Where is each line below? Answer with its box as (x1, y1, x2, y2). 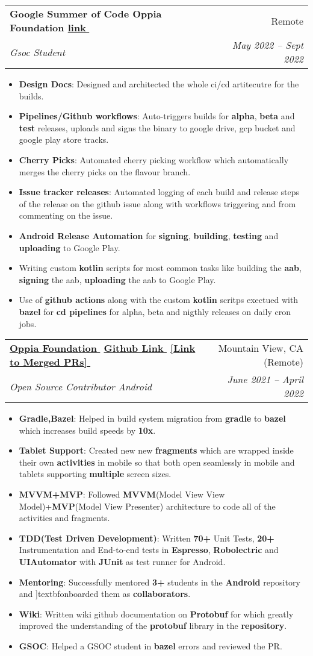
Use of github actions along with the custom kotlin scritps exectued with (19, 293, 299, 306)
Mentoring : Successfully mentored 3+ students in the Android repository (19, 575, 300, 588)
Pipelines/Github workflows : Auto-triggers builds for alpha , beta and (19, 110, 295, 122)
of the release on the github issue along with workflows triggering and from (19, 197, 296, 210)
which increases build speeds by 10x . (19, 423, 156, 436)
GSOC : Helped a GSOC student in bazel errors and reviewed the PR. (19, 640, 282, 652)
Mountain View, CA (218, 341, 303, 355)
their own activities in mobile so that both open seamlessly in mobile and (19, 455, 295, 468)
